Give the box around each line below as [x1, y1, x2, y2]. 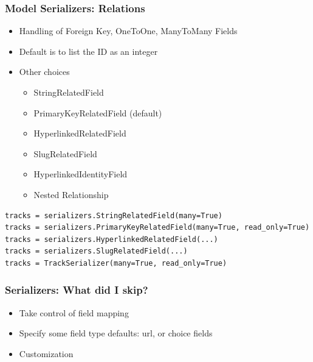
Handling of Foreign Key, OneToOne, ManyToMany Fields [19, 24, 238, 37]
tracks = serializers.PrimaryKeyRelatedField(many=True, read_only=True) [5, 223, 310, 232]
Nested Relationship [33, 188, 109, 201]
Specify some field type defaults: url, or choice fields [19, 327, 213, 339]
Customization [19, 347, 74, 360]
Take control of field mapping [19, 306, 129, 319]
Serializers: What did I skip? [5, 282, 148, 297]
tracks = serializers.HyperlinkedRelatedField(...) [5, 235, 218, 244]
